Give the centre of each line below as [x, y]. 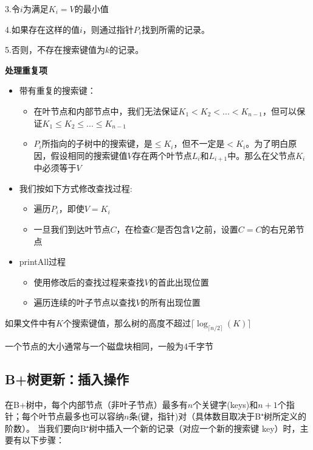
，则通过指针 [108, 29]
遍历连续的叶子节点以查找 [85, 302]
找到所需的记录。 [175, 29]
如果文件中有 [30, 322]
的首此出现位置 [179, 282]
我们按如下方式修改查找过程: [76, 188]
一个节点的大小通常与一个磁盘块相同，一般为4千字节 [109, 346]
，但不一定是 [199, 143]
